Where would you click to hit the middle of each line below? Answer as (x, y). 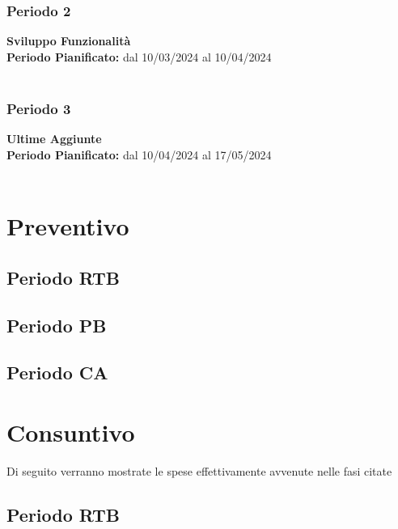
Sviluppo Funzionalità (69, 41)
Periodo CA (57, 372)
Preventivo (68, 226)
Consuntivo (71, 432)
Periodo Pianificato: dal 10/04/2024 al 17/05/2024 (139, 154)
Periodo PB (57, 325)
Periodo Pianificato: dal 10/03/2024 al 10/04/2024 (139, 56)
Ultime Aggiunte (54, 139)
